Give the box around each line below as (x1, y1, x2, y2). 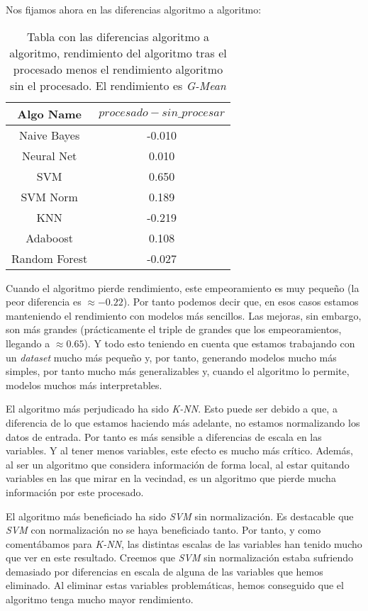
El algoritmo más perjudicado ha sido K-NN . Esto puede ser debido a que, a (6, 401, 338, 416)
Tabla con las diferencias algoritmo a (26, 28, 210, 45)
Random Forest (11, 250, 88, 267)
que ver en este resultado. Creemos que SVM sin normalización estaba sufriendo (6, 550, 353, 565)
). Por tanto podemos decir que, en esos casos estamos (123, 294, 359, 309)
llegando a (6, 335, 50, 350)
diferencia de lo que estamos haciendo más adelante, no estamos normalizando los (6, 415, 360, 430)
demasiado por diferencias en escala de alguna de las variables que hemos (6, 564, 323, 578)
